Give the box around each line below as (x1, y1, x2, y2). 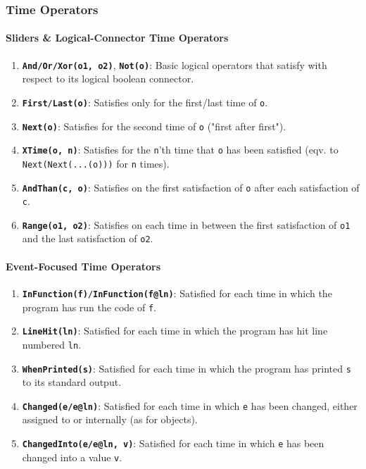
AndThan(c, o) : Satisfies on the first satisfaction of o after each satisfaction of (22, 180, 360, 194)
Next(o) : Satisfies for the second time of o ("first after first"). (22, 118, 286, 133)
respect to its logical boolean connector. (22, 71, 194, 86)
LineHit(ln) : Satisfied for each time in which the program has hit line (22, 323, 328, 338)
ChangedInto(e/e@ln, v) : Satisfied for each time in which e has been (22, 436, 324, 451)
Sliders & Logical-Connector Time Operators (6, 30, 229, 45)
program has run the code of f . (22, 299, 156, 314)
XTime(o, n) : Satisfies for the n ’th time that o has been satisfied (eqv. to (22, 142, 339, 157)
